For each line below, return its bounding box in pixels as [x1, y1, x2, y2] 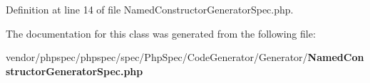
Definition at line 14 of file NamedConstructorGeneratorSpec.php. [6, 2, 294, 16]
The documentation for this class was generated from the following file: [6, 26, 316, 40]
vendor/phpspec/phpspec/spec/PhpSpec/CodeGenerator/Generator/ [6, 50, 308, 65]
